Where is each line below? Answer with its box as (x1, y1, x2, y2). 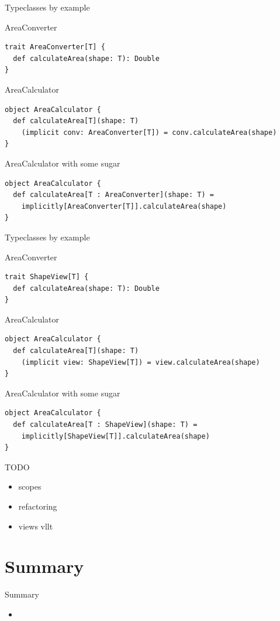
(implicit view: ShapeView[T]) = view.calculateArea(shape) (21, 358, 260, 367)
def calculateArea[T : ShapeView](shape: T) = (13, 420, 198, 429)
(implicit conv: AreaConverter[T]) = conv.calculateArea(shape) (21, 128, 277, 137)
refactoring (18, 500, 57, 512)
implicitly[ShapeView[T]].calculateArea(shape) (21, 432, 210, 440)
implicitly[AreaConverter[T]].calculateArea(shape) (21, 202, 227, 211)
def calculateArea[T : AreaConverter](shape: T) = (13, 191, 214, 199)
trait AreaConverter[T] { (5, 43, 105, 52)
